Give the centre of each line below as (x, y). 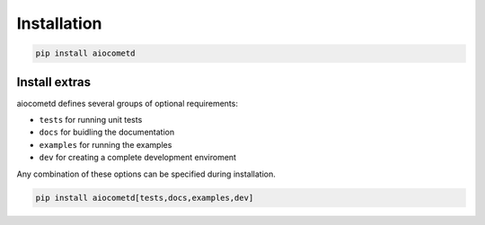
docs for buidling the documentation (107, 132)
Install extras (54, 82)
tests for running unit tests (91, 120)
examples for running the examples (106, 144)
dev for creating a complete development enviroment (138, 158)
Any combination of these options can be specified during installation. (146, 174)
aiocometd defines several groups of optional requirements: (127, 103)
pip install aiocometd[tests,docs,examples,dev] (145, 198)
